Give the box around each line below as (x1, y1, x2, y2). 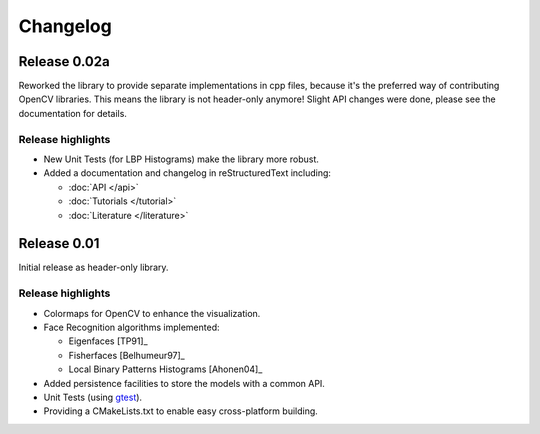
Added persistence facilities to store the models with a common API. (43, 377, 325, 389)
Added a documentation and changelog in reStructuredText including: (43, 167, 332, 179)
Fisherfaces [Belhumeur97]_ (68, 349, 185, 361)
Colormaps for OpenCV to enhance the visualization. (43, 307, 261, 319)
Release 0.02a (18, 53, 110, 70)
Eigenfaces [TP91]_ (68, 335, 149, 347)
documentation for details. (18, 107, 127, 119)
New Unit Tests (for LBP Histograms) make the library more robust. (43, 153, 320, 165)
